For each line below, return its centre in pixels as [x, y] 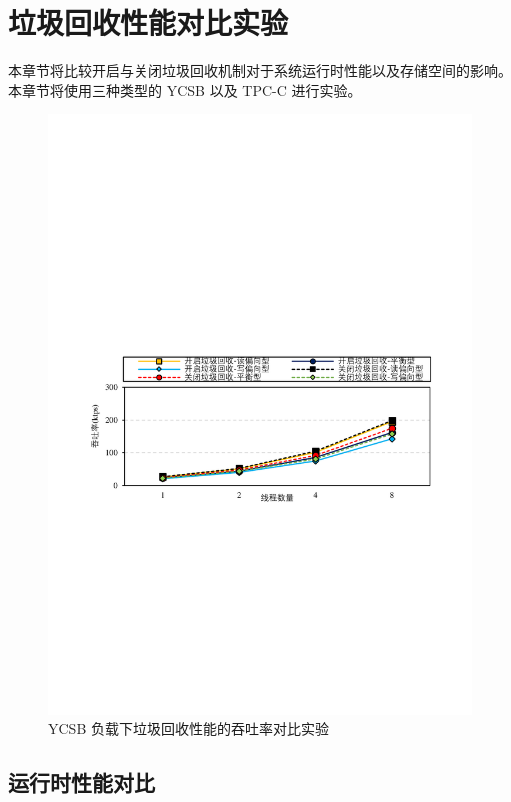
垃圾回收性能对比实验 [148, 22]
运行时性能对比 [81, 782]
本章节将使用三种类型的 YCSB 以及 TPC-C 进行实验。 [185, 89]
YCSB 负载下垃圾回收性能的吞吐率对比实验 [188, 728]
